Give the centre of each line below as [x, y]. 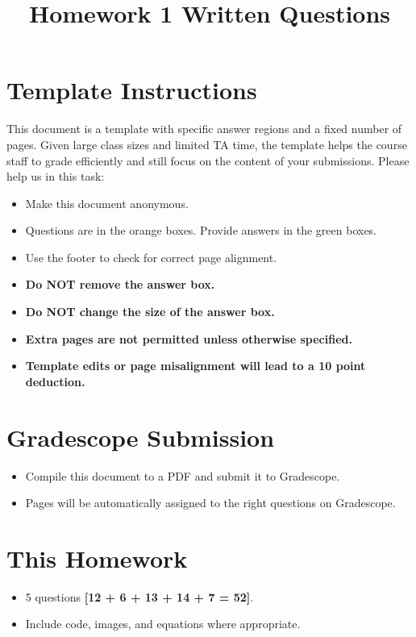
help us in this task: [56, 176]
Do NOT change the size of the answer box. [150, 312]
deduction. [55, 381]
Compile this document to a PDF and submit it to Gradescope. [183, 475]
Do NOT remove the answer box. [120, 284]
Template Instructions [132, 90]
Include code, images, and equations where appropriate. [163, 624]
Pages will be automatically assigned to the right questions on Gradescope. [210, 503]
